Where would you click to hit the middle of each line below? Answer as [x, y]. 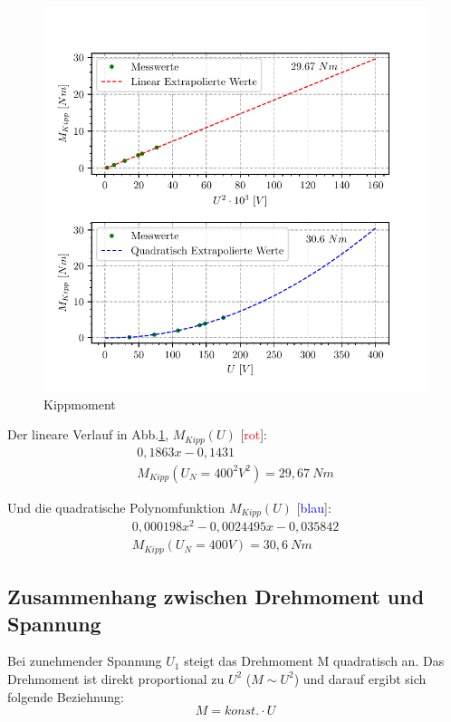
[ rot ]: [254, 434]
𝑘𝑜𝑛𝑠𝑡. [242, 712]
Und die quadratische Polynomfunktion [116, 507]
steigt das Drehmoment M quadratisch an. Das [314, 661]
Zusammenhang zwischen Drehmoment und [216, 597]
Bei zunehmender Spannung [85, 661]
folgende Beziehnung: [66, 696]
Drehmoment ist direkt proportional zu [116, 678]
